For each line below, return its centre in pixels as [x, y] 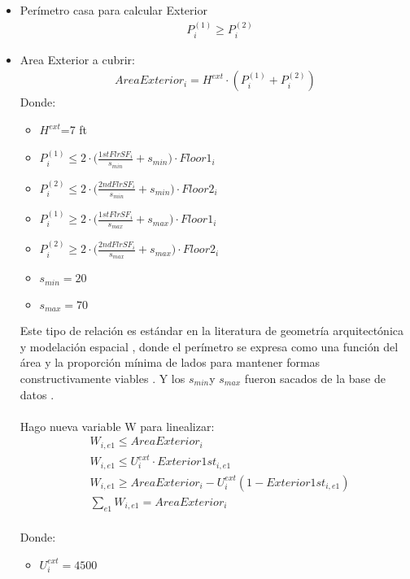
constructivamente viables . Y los [102, 379]
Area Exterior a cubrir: [77, 59]
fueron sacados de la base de [315, 379]
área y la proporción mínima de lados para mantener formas [170, 362]
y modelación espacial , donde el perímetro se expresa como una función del [209, 346]
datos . [37, 394]
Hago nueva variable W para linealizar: [117, 426]
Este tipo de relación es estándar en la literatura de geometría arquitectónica [212, 331]
